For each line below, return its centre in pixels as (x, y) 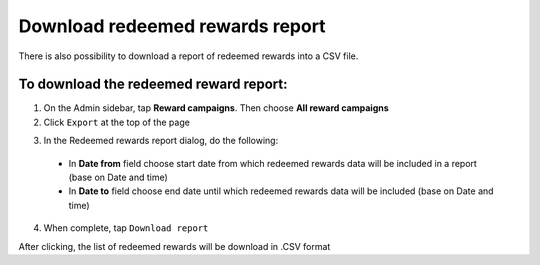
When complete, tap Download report (126, 228)
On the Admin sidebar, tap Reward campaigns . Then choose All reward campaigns (216, 108)
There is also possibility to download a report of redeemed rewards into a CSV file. (188, 56)
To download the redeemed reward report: (153, 84)
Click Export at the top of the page (116, 122)
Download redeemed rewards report (172, 26)
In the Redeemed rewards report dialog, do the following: (161, 141)
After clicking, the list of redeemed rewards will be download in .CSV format (174, 246)
